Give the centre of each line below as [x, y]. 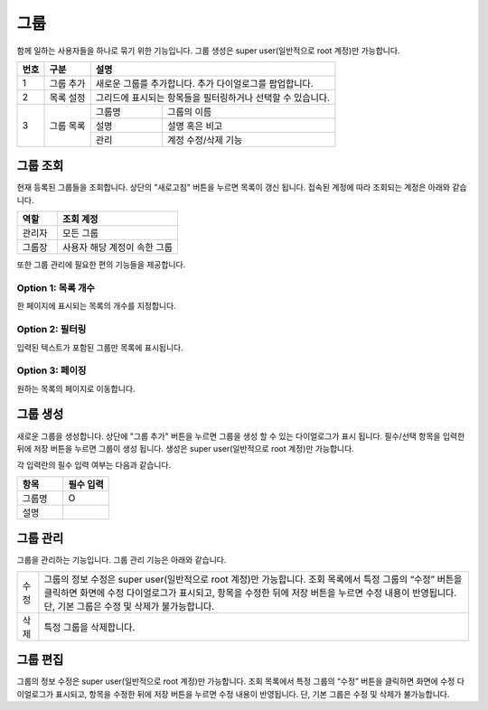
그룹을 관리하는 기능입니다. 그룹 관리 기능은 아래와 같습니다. [122, 560]
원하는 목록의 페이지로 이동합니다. [76, 388]
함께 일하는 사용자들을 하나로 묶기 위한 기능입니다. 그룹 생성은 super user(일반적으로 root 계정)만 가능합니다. [208, 51]
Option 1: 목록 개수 [56, 288]
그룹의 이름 [190, 111]
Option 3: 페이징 [52, 370]
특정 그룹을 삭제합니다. [89, 627]
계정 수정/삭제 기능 [205, 140]
